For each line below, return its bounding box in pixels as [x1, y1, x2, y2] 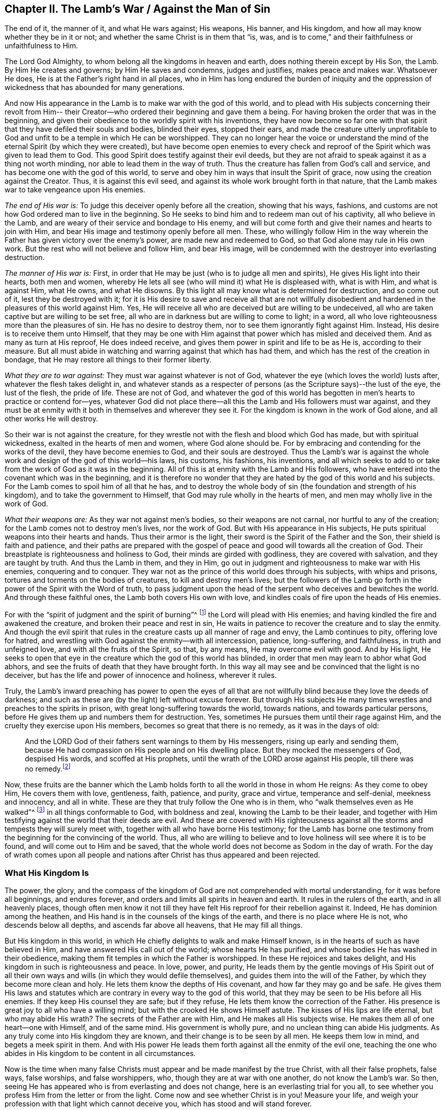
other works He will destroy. [5, 414, 98, 423]
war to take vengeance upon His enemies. [5, 185, 145, 194]
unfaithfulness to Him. [5, 41, 78, 50]
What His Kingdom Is [5, 867, 89, 878]
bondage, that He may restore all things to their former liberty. [5, 355, 212, 364]
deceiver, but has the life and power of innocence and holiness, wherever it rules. [5, 671, 277, 680]
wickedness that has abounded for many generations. [5, 83, 185, 92]
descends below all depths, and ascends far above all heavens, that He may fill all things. [5, 921, 303, 930]
